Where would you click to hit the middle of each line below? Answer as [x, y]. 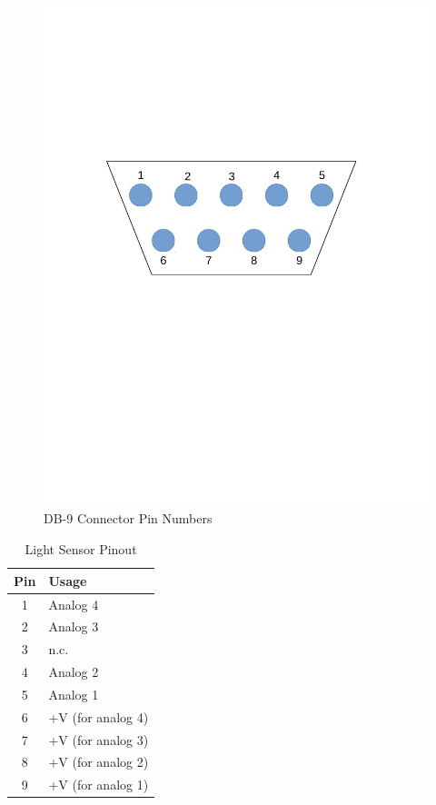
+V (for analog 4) [99, 716]
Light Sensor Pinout [81, 549]
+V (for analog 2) [99, 762]
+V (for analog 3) [99, 739]
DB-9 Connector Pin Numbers [128, 518]
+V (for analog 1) [99, 785]
